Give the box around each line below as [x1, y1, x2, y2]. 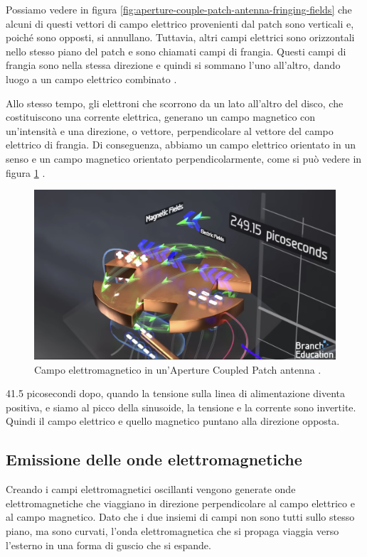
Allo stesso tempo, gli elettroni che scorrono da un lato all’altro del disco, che [6, 95, 344, 110]
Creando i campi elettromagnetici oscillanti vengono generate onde [6, 482, 296, 497]
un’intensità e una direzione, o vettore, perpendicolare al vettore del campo [6, 123, 334, 138]
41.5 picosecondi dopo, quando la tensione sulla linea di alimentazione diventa [6, 386, 346, 401]
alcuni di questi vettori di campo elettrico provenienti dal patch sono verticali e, [6, 16, 354, 31]
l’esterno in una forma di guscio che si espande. [6, 537, 211, 552]
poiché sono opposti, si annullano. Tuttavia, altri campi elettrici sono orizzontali [6, 30, 355, 45]
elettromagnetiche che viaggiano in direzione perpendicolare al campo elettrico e [6, 495, 355, 510]
